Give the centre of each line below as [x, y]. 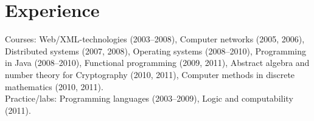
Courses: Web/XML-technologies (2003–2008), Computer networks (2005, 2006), [155, 39]
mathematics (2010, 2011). [54, 86]
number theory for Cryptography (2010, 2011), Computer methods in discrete [150, 74]
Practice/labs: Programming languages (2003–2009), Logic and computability [149, 98]
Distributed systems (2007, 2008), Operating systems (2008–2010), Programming [155, 51]
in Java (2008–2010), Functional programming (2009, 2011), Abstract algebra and [157, 63]
